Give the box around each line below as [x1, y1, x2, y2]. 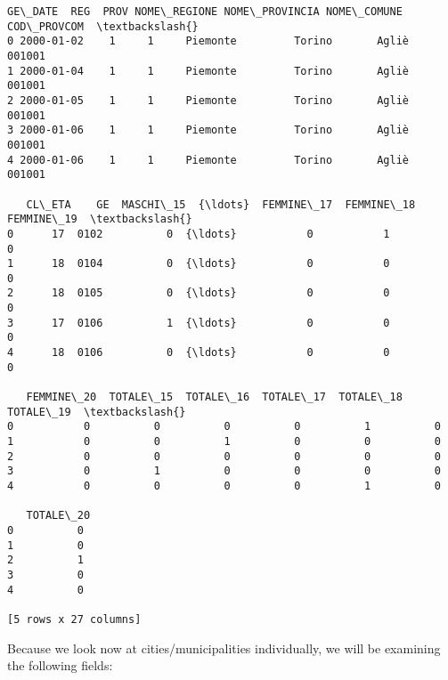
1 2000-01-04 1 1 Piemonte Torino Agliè [7, 64, 410, 77]
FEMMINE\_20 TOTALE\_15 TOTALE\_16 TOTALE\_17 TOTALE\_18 [26, 391, 403, 404]
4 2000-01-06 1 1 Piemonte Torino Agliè [7, 153, 410, 166]
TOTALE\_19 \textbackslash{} [7, 405, 186, 418]
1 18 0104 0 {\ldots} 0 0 [7, 257, 390, 271]
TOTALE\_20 [26, 509, 91, 522]
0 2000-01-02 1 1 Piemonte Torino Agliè [7, 35, 410, 48]
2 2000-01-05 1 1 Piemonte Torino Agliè [7, 93, 410, 107]
